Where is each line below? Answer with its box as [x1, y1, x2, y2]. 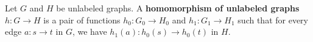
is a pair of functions [43, 13, 121, 26]
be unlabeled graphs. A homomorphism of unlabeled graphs [56, 2, 300, 14]
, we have [72, 25, 107, 38]
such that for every [237, 13, 309, 26]
